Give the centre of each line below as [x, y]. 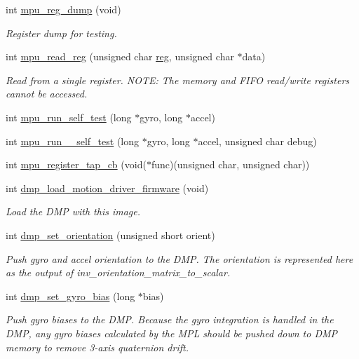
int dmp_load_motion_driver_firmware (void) [107, 188]
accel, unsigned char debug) [257, 141]
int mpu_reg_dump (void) [63, 9]
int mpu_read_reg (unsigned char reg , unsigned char [120, 56]
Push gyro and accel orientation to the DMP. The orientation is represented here [179, 258]
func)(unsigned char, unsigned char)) [230, 164]
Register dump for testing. [61, 33]
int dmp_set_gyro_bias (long [70, 296]
